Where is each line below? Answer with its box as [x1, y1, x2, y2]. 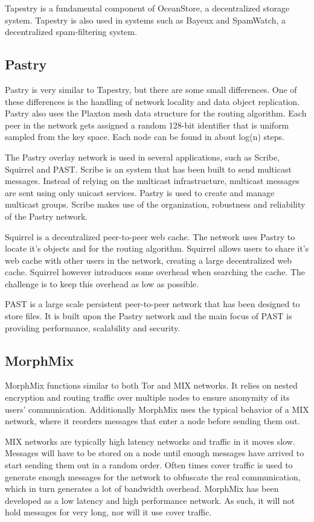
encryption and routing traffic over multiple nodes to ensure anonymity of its [5, 391, 290, 404]
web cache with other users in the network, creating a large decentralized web [5, 253, 292, 266]
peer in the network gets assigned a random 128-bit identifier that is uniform [5, 118, 289, 131]
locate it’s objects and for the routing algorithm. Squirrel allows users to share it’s [5, 242, 309, 255]
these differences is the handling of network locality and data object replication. [5, 95, 300, 107]
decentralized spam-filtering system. [5, 25, 137, 38]
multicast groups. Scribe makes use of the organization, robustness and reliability [5, 198, 306, 211]
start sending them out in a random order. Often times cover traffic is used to [5, 459, 293, 471]
